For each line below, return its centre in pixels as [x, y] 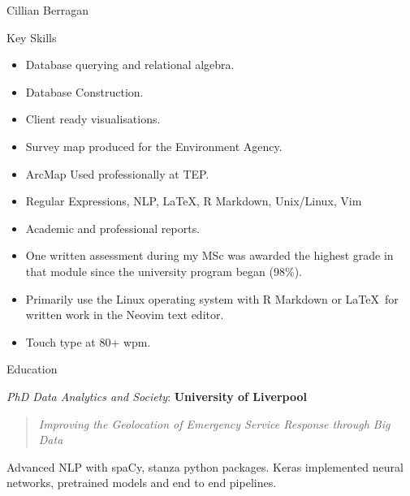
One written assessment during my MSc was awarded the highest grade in [209, 255]
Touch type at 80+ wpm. [88, 341]
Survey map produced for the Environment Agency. [154, 146]
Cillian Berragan [48, 10]
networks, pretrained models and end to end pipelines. [142, 483]
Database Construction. [84, 91]
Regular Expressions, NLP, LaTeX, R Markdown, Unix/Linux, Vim [194, 201]
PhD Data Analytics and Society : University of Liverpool [157, 396]
